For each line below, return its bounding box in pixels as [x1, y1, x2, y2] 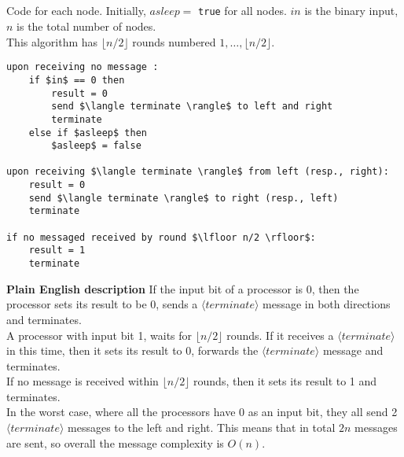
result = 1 [28, 245, 86, 256]
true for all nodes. [198, 2, 287, 19]
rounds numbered [132, 33, 216, 50]
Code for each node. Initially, [6, 2, 146, 19]
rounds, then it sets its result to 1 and [193, 373, 377, 389]
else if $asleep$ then [28, 127, 147, 138]
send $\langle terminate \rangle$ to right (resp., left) [28, 192, 339, 204]
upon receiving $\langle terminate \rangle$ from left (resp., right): [6, 166, 389, 178]
